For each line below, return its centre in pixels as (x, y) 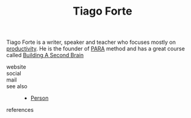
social (14, 74)
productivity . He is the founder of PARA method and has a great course (95, 49)
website (16, 67)
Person (39, 98)
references (20, 110)
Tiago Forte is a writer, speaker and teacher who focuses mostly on (91, 42)
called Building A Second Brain (45, 55)
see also (17, 86)
